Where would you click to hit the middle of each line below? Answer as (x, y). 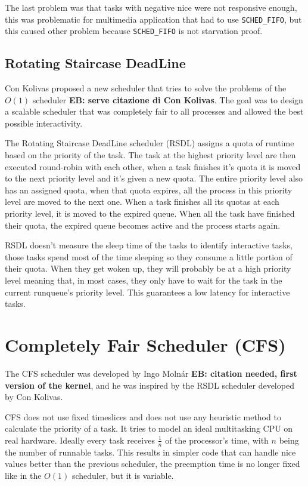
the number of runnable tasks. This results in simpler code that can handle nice (150, 452)
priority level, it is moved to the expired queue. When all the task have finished (150, 213)
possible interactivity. (44, 123)
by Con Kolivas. (34, 397)
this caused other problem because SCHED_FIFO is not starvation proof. (134, 31)
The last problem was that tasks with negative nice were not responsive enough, (151, 7)
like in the (23, 475)
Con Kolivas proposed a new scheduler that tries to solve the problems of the (146, 88)
